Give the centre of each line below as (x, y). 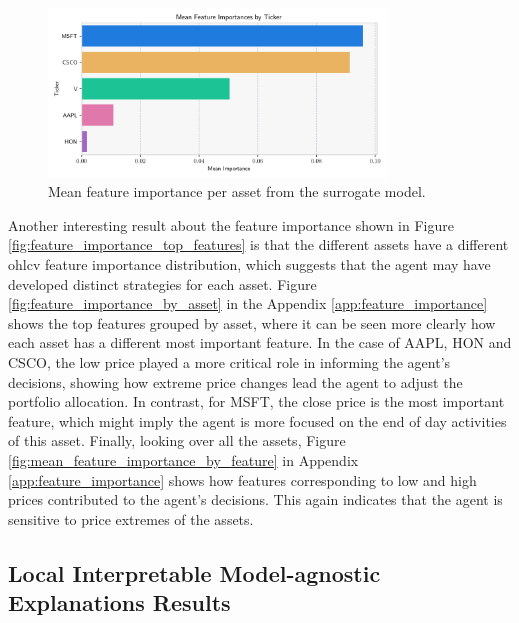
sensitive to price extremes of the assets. (131, 518)
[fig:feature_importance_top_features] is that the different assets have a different (258, 244)
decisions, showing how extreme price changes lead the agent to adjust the (235, 381)
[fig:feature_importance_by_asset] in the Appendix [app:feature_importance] (248, 303)
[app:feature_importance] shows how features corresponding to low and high (242, 479)
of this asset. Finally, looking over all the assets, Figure (177, 440)
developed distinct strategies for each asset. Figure (162, 283)
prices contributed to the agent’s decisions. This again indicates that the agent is (255, 499)
